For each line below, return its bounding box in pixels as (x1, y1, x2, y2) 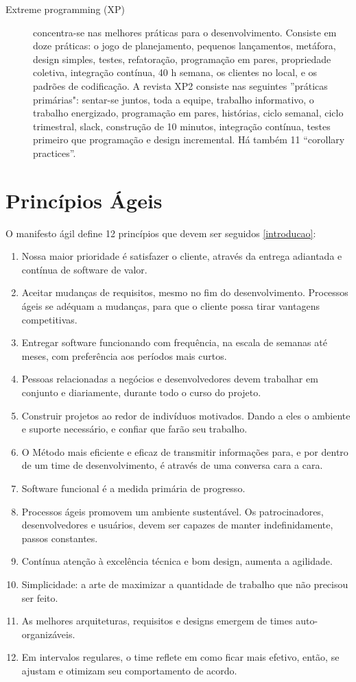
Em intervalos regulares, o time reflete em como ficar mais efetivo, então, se (21, 650, 340, 664)
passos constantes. (21, 531, 98, 545)
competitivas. (21, 312, 78, 326)
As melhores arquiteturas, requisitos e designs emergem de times (21, 613, 293, 628)
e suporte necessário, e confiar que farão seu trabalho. (21, 422, 248, 436)
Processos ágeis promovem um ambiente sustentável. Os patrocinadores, (21, 504, 324, 518)
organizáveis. (21, 626, 75, 641)
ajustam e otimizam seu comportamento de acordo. (21, 663, 237, 677)
